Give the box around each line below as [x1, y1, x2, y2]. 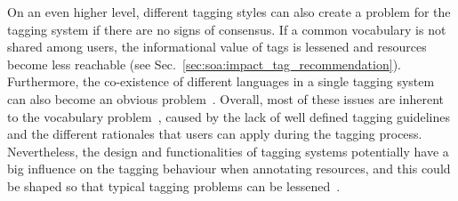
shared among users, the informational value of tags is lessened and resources [7, 37, 427, 56]
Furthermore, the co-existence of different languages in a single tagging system [7, 72, 435, 91]
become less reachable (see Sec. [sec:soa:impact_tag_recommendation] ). [7, 54, 401, 73]
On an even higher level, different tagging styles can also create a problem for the [7, 3, 451, 20]
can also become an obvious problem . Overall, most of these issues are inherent [7, 89, 445, 108]
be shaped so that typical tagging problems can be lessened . [7, 176, 341, 195]
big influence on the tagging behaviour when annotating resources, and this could [7, 159, 451, 178]
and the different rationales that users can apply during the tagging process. [7, 125, 422, 143]
